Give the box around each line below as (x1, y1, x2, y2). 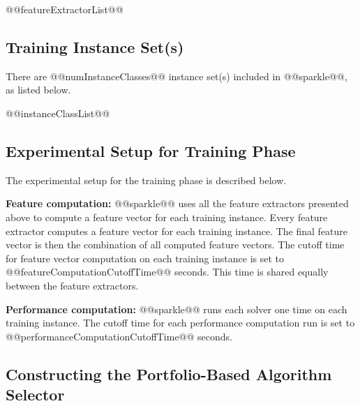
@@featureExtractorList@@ (6, 2, 123, 16)
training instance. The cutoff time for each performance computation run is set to (6, 315, 355, 330)
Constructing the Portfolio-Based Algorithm (6, 363, 332, 384)
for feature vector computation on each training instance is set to (6, 250, 284, 265)
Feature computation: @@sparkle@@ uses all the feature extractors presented (6, 196, 349, 211)
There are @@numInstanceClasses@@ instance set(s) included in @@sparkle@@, (6, 68, 347, 83)
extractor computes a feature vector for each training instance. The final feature (6, 223, 348, 238)
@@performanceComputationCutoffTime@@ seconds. (6, 329, 232, 343)
